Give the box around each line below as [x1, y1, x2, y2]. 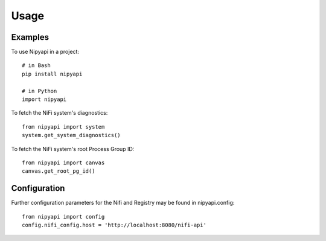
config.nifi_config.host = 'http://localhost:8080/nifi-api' [22, 222, 206, 229]
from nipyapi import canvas [22, 159, 105, 166]
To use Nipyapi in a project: [11, 48, 80, 56]
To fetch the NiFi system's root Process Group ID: [11, 145, 135, 152]
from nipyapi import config [22, 213, 105, 220]
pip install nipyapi [22, 70, 83, 77]
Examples [11, 32, 50, 42]
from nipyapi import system [22, 123, 105, 130]
